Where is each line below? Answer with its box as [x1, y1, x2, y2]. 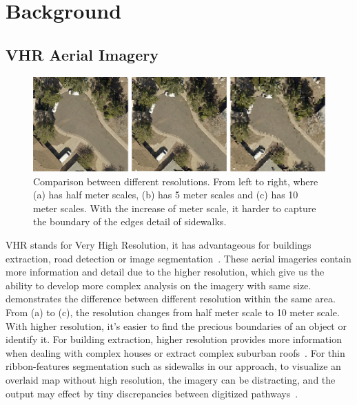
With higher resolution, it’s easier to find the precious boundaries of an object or [6, 318, 347, 333]
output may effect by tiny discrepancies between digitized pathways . [6, 386, 298, 400]
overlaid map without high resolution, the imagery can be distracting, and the [6, 372, 336, 386]
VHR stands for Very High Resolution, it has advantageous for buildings [6, 238, 312, 252]
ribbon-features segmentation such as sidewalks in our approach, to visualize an [6, 359, 341, 373]
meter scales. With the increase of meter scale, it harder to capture [33, 200, 316, 215]
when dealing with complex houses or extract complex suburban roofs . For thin [6, 345, 345, 360]
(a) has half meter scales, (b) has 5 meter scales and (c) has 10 [33, 187, 298, 202]
